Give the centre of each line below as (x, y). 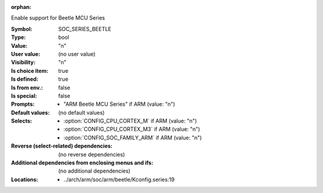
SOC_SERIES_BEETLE (85, 29)
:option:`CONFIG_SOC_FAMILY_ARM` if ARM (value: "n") (133, 137)
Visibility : (23, 62)
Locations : (25, 179)
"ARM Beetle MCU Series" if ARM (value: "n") (120, 104)
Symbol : (22, 29)
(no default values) (81, 112)
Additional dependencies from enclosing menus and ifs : (82, 163)
